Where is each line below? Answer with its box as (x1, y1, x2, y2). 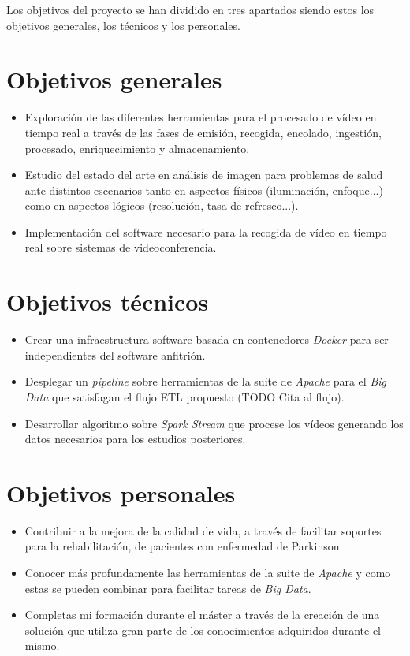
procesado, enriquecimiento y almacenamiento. (24, 140, 250, 156)
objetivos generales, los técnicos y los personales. (6, 17, 240, 33)
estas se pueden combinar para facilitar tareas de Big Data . (24, 580, 311, 596)
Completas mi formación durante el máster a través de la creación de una (24, 606, 380, 623)
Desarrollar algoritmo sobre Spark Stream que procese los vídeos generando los (24, 415, 404, 431)
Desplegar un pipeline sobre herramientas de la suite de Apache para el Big (24, 373, 386, 389)
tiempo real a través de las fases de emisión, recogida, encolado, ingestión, (24, 124, 382, 140)
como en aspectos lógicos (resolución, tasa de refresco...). (24, 197, 299, 214)
